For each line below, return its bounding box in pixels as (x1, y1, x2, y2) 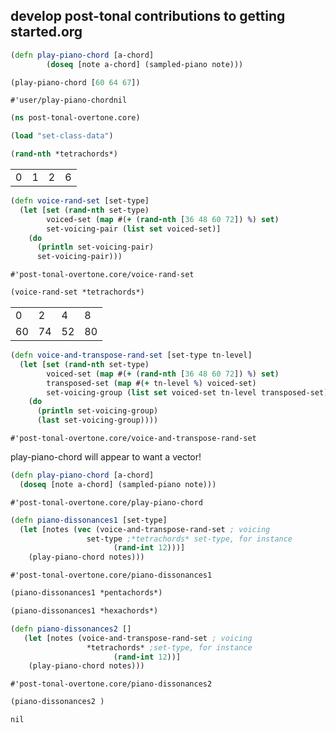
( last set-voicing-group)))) (36, 415, 159, 426)
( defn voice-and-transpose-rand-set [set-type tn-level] (10, 350, 253, 361)
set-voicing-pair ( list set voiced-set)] (46, 224, 222, 234)
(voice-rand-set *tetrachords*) (10, 287, 145, 298)
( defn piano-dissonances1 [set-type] (10, 515, 168, 525)
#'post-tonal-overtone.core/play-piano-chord (10, 497, 203, 508)
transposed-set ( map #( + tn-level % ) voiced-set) (46, 378, 257, 388)
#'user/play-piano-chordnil (10, 95, 128, 106)
